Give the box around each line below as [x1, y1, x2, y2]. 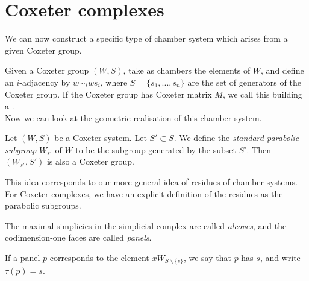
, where [100, 75, 128, 88]
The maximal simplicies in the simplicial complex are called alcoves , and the [5, 219, 287, 232]
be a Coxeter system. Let [54, 131, 147, 144]
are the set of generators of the [187, 75, 301, 88]
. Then [246, 143, 272, 156]
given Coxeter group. [5, 43, 82, 56]
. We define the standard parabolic [173, 131, 299, 144]
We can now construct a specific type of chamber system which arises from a [5, 32, 288, 45]
